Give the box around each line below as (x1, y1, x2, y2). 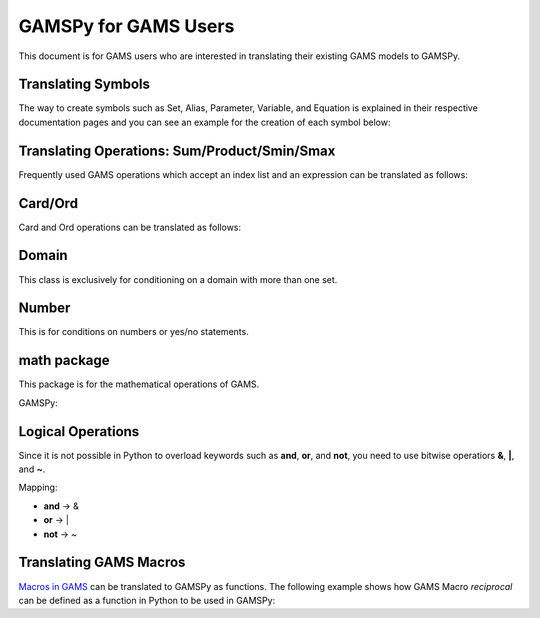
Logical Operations (18, 423, 140, 440)
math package (18, 352, 110, 369)
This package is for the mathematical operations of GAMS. (18, 378, 260, 390)
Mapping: (18, 481, 58, 494)
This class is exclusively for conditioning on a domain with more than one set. (18, 273, 338, 285)
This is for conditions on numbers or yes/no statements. (18, 326, 249, 338)
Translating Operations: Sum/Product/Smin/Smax (18, 142, 336, 159)
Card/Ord (18, 195, 79, 212)
